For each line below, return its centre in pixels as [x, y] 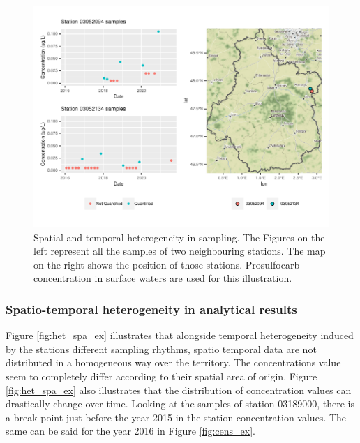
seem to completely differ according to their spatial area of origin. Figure [162, 376]
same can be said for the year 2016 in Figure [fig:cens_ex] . [130, 431]
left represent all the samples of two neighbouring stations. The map [180, 251]
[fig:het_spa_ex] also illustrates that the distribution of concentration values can [179, 390]
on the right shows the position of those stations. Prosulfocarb [167, 264]
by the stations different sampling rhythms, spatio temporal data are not [161, 348]
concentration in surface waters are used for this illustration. [163, 278]
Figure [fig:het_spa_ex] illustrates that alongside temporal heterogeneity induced [180, 335]
